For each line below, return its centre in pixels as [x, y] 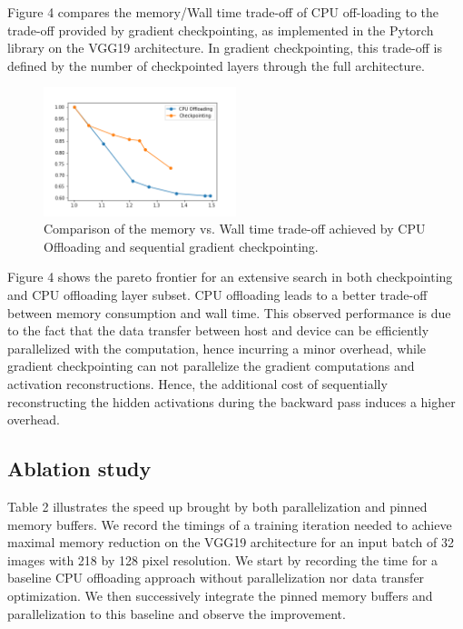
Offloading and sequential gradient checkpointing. [181, 246]
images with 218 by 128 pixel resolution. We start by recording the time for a [223, 559]
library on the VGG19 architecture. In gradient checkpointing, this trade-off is [225, 48]
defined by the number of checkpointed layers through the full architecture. [216, 65]
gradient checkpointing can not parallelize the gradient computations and [211, 366]
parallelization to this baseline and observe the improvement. [177, 613]
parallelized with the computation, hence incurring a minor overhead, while [217, 348]
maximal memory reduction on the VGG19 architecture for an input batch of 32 [231, 542]
